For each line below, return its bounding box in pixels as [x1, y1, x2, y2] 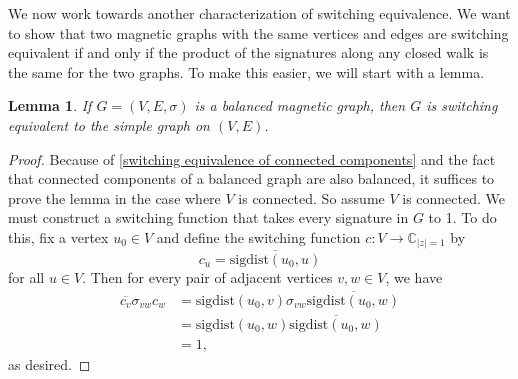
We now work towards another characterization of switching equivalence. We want [8, 3, 511, 23]
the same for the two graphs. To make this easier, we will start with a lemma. [8, 61, 485, 82]
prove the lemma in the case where [8, 187, 221, 208]
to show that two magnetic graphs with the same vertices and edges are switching [8, 22, 509, 43]
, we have [385, 266, 443, 287]
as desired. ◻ [8, 353, 91, 374]
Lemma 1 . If [8, 95, 92, 116]
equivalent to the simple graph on [8, 114, 210, 135]
